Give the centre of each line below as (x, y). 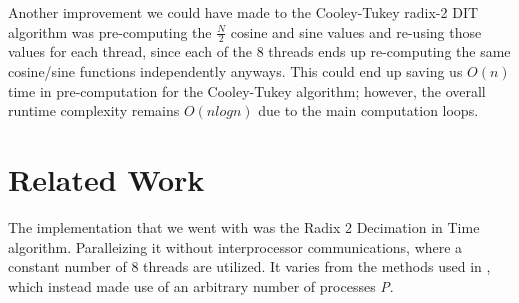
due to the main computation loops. (368, 110)
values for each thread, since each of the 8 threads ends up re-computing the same (259, 51)
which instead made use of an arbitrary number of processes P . (201, 285)
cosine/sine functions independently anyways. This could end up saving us (235, 71)
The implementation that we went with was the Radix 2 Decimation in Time (244, 226)
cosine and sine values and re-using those (356, 31)
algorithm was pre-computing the (110, 31)
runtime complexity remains (94, 110)
